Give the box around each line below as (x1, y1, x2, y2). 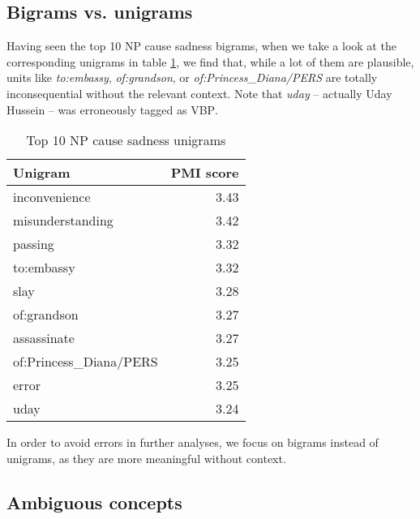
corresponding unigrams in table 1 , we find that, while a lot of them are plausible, (6, 53, 414, 70)
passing (13, 234, 54, 254)
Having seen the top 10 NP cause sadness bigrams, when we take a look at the (6, 37, 396, 54)
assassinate (13, 328, 75, 348)
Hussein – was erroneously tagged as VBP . (6, 101, 219, 118)
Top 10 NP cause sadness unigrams (26, 131, 226, 150)
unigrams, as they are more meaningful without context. (6, 449, 286, 466)
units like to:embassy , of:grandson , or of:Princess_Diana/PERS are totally (6, 69, 378, 86)
